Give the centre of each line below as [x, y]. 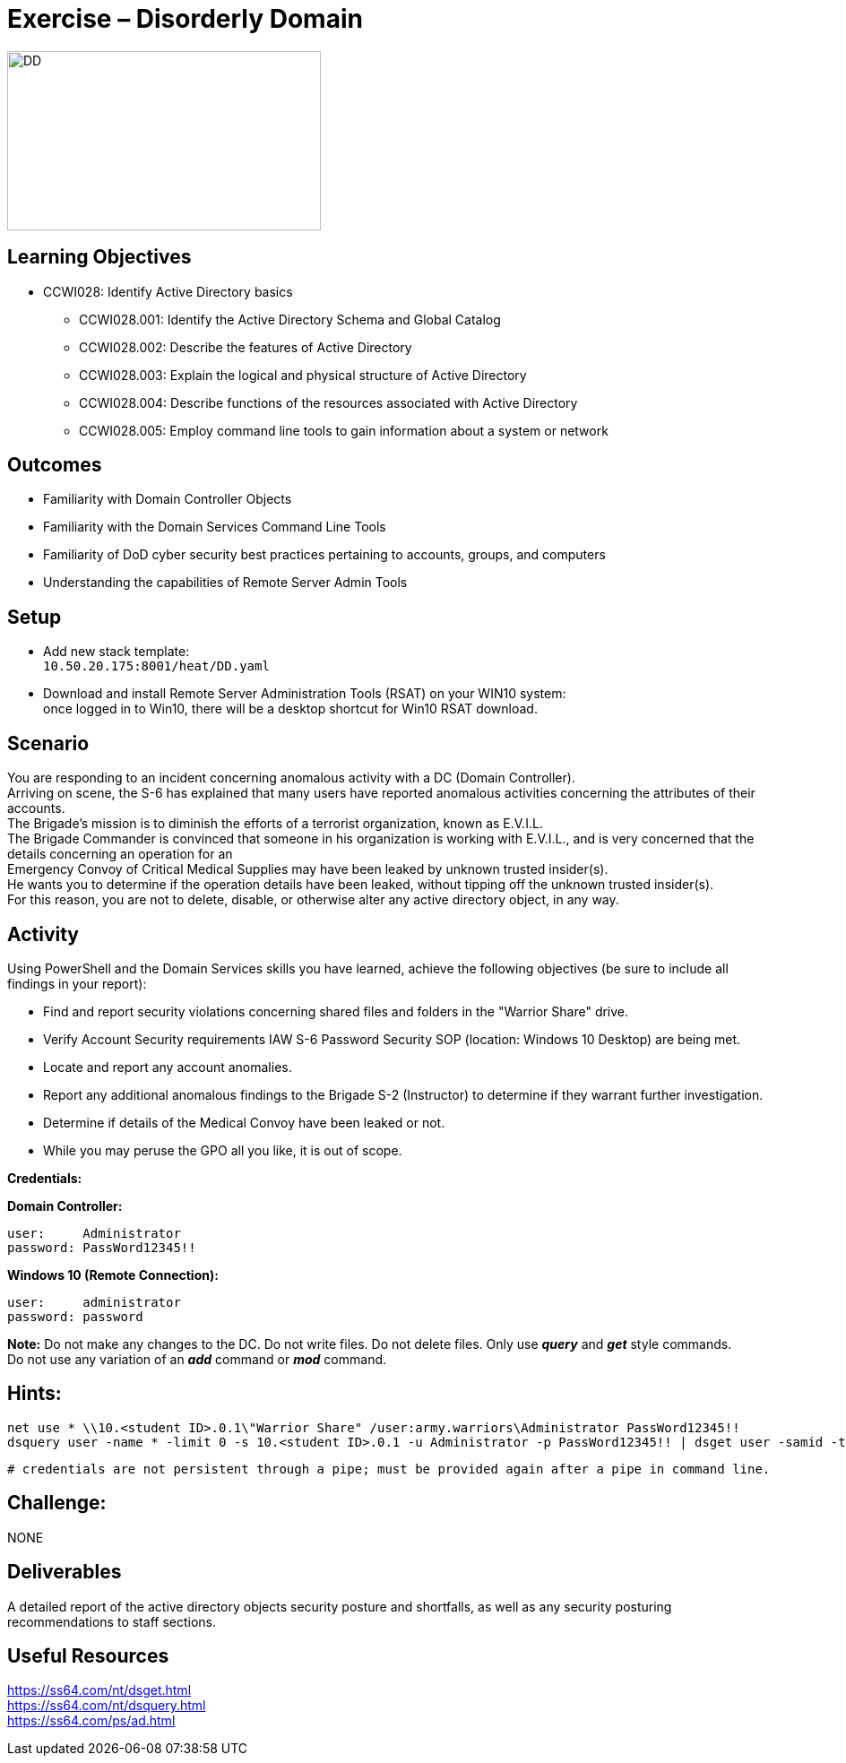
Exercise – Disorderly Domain [185, 19]
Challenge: [57, 1503]
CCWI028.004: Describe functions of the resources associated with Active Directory [328, 402]
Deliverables [65, 1572]
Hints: [35, 1394]
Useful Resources [88, 1655]
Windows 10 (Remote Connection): [113, 1275]
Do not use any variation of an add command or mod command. [197, 1359]
